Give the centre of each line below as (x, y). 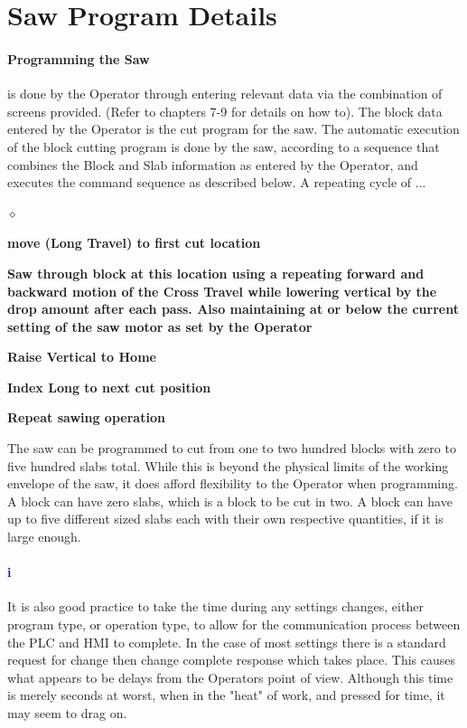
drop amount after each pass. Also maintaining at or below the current (233, 309)
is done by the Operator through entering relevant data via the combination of (225, 94)
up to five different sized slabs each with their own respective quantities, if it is (225, 519)
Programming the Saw (79, 58)
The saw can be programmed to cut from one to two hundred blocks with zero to (232, 448)
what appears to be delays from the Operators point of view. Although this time (230, 677)
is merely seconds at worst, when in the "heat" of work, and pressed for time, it (226, 695)
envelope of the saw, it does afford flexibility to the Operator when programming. (233, 483)
